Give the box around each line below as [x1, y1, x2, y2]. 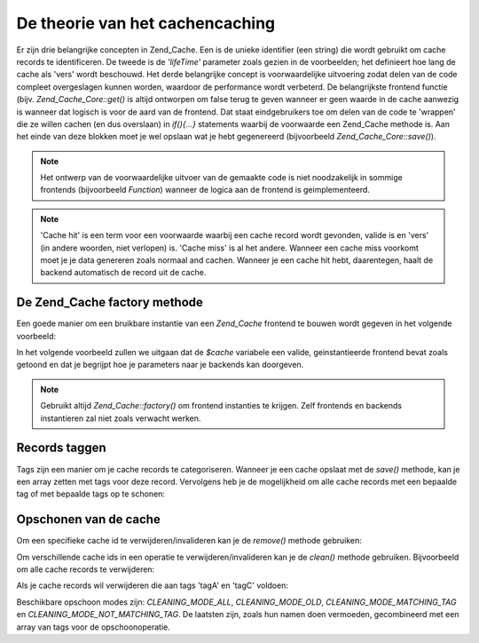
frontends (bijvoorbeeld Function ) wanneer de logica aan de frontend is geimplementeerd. [40, 185, 370, 195]
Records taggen [16, 441, 106, 456]
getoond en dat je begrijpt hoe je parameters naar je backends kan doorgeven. [16, 360, 304, 370]
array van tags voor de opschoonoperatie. [16, 622, 170, 632]
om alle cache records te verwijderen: [16, 564, 155, 575]
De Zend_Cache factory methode [16, 295, 204, 310]
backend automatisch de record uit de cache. [40, 267, 207, 278]
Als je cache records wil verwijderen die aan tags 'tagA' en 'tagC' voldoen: [16, 580, 288, 591]
